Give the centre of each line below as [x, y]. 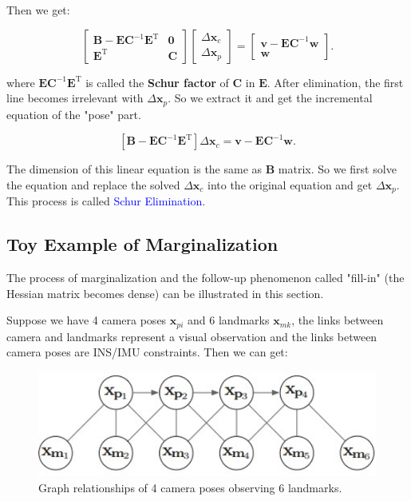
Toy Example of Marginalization [142, 244]
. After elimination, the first [335, 82]
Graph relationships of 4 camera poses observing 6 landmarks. [190, 487]
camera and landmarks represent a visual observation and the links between [192, 336]
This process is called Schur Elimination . [106, 201]
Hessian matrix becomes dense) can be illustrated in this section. [165, 293]
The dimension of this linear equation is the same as [134, 169]
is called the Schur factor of [157, 82]
